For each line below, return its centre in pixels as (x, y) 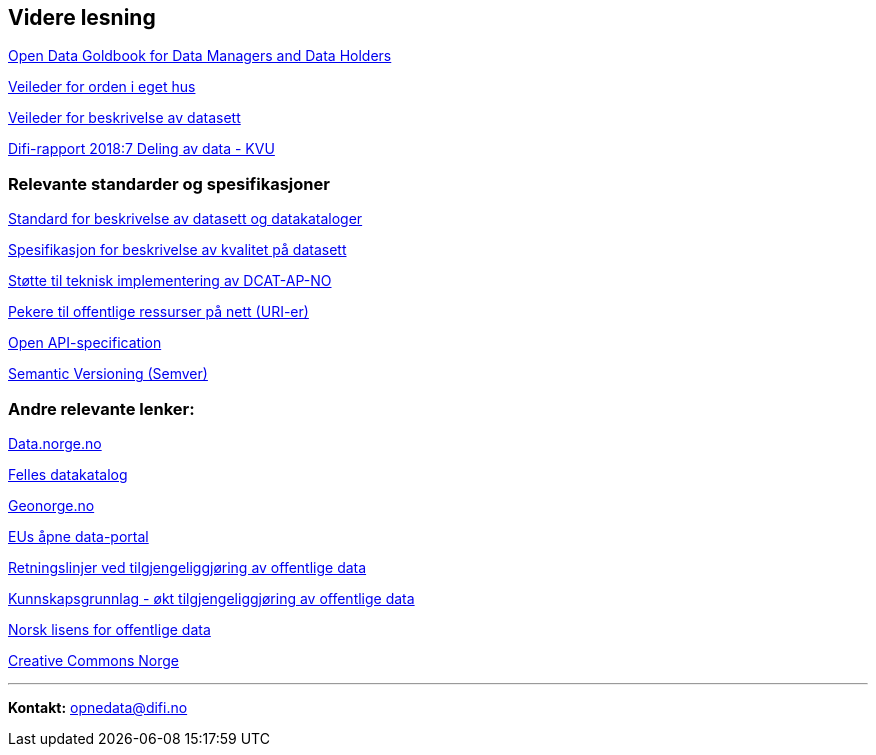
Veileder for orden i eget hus (102, 87)
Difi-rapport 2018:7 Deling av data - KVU (141, 149)
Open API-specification (85, 343)
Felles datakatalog (68, 474)
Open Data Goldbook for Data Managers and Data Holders (200, 56)
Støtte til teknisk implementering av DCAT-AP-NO (170, 281)
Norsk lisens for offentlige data (109, 629)
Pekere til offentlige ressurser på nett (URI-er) (158, 312)
